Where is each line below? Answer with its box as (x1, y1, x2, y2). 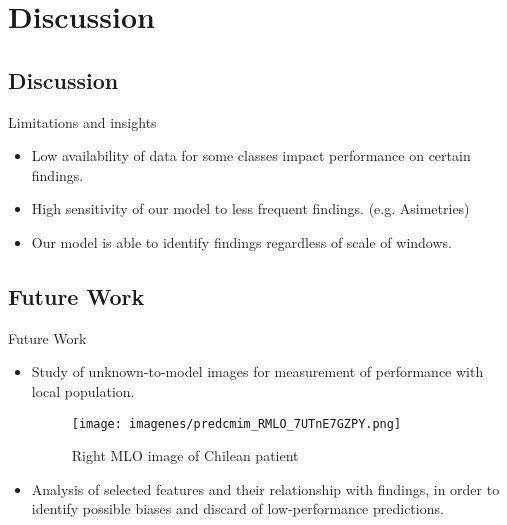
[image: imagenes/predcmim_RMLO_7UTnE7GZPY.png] (71, 416, 402, 431)
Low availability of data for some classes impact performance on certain (31, 145, 471, 166)
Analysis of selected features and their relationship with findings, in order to (31, 478, 500, 499)
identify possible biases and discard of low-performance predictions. (31, 498, 444, 519)
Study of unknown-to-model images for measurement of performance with (31, 361, 484, 382)
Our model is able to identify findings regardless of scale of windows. (31, 231, 452, 252)
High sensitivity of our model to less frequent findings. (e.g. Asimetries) (31, 198, 470, 219)
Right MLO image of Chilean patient (71, 445, 299, 466)
